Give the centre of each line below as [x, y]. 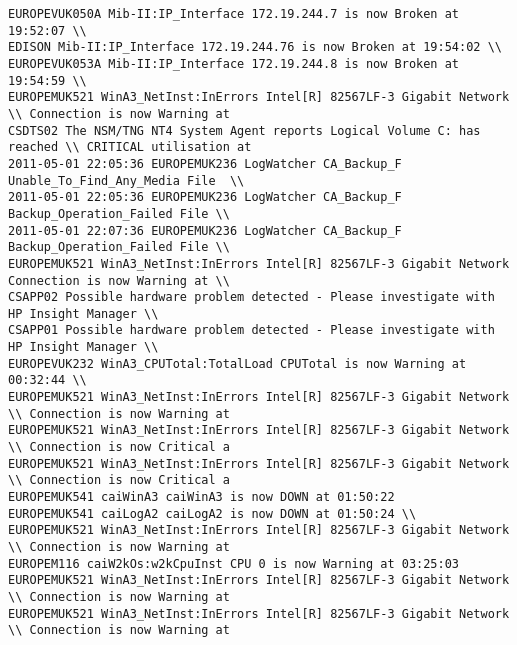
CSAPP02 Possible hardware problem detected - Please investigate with [251, 297]
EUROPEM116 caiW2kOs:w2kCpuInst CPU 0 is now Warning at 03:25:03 [234, 563]
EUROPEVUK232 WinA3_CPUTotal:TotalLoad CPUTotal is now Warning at [237, 363]
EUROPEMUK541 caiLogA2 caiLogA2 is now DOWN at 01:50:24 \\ [212, 513]
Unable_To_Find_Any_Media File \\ [126, 180]
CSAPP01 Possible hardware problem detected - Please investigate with [251, 330]
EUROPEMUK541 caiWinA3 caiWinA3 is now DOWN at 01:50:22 [201, 497]
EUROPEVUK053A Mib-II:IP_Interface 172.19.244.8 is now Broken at [234, 63]
